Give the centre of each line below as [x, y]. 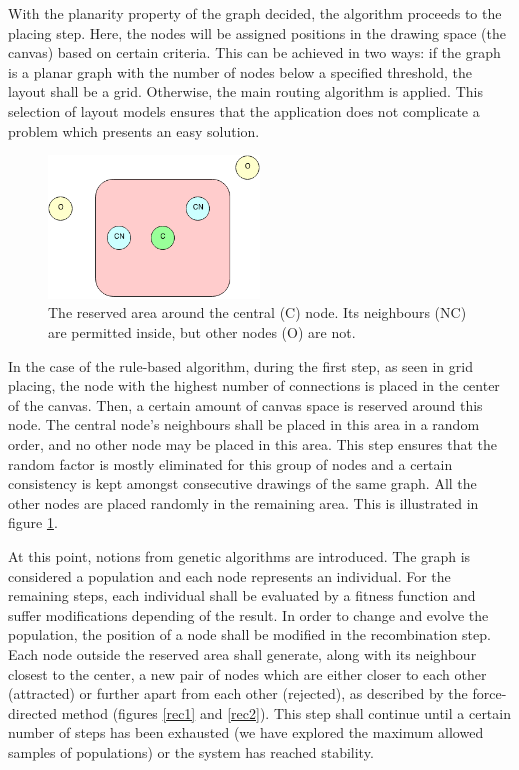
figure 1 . [33, 522]
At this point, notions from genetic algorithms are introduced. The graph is [239, 555]
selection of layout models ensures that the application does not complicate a [244, 110]
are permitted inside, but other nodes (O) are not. [202, 332]
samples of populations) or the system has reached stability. [191, 751]
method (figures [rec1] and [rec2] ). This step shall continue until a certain [286, 712]
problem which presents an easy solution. [134, 130]
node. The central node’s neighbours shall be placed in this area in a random [244, 424]
